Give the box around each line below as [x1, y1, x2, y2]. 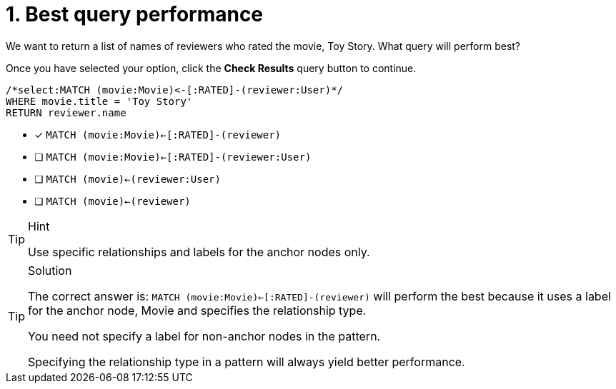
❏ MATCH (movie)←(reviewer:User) [34, 172, 221, 185]
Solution [28, 263, 72, 278]
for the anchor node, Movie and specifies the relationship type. [28, 303, 367, 318]
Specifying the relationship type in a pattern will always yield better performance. [28, 354, 465, 369]
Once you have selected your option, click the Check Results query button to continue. [6, 61, 417, 74]
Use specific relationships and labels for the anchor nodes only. [28, 244, 370, 259]
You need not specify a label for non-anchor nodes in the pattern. [28, 328, 381, 343]
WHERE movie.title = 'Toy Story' [6, 95, 193, 107]
